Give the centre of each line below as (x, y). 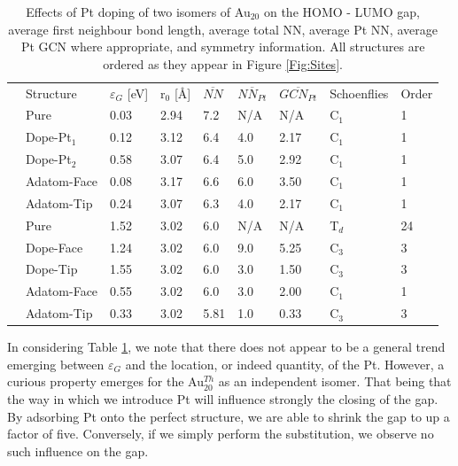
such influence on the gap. (78, 450)
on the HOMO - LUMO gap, (342, 12)
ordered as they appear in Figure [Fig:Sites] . (223, 63)
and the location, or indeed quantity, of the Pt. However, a (285, 364)
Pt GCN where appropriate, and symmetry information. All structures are (223, 47)
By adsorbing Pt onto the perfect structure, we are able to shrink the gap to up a (229, 416)
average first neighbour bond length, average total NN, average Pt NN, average (223, 29)
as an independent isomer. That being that (335, 381)
